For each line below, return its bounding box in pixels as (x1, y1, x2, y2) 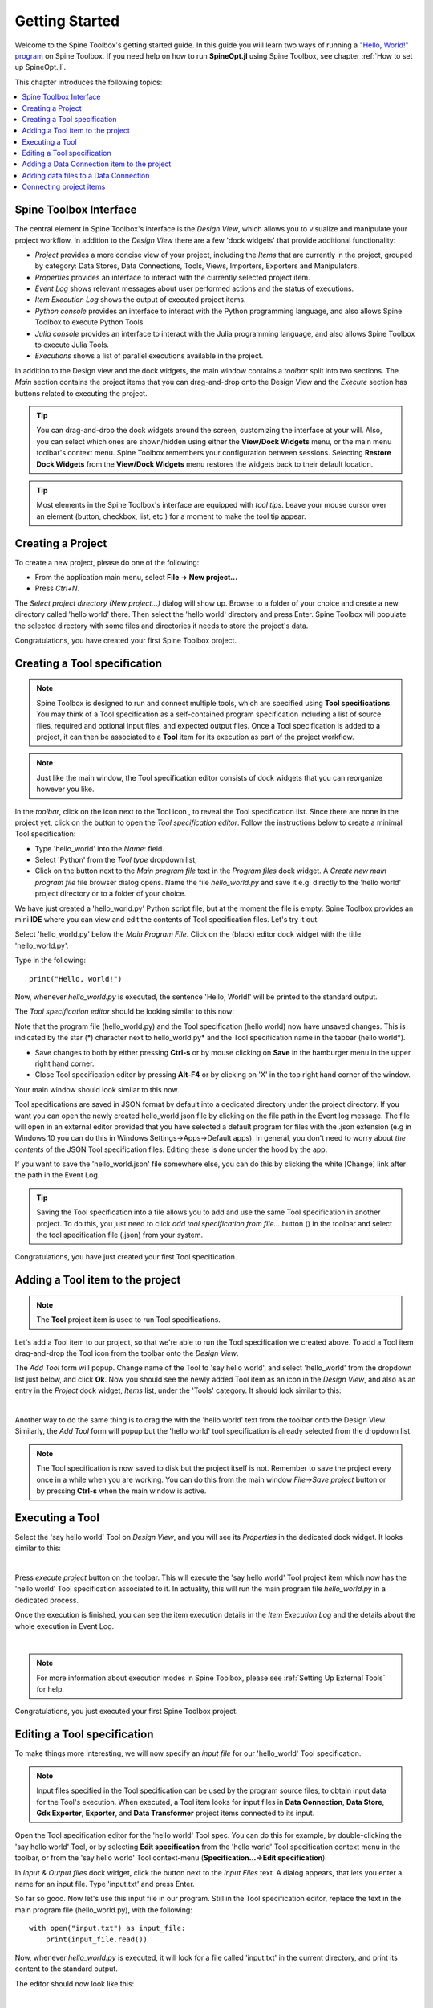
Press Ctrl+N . (34, 583, 80, 594)
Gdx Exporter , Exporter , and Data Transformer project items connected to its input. (36, 1808, 315, 1818)
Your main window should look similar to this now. (14, 1084, 180, 1094)
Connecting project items (22, 182, 106, 192)
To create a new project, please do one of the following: (14, 557, 200, 567)
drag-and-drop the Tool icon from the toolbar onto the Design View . (14, 1348, 240, 1357)
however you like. (36, 784, 95, 794)
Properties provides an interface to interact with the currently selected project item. (34, 272, 310, 282)
